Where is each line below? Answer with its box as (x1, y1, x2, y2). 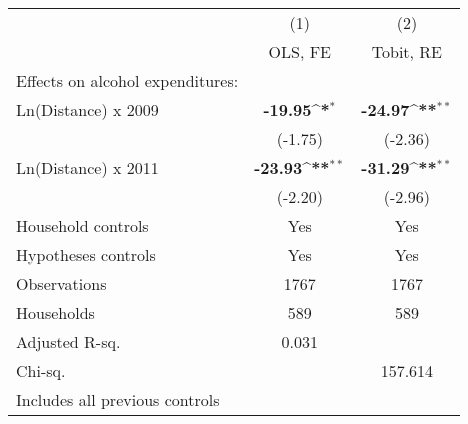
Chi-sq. (16, 359, 66, 382)
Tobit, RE (371, 40, 443, 63)
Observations (16, 272, 107, 295)
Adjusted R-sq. (16, 330, 121, 353)
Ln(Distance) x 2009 (16, 98, 159, 121)
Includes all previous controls (16, 388, 220, 411)
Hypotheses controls (16, 243, 156, 266)
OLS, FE (268, 40, 332, 63)
